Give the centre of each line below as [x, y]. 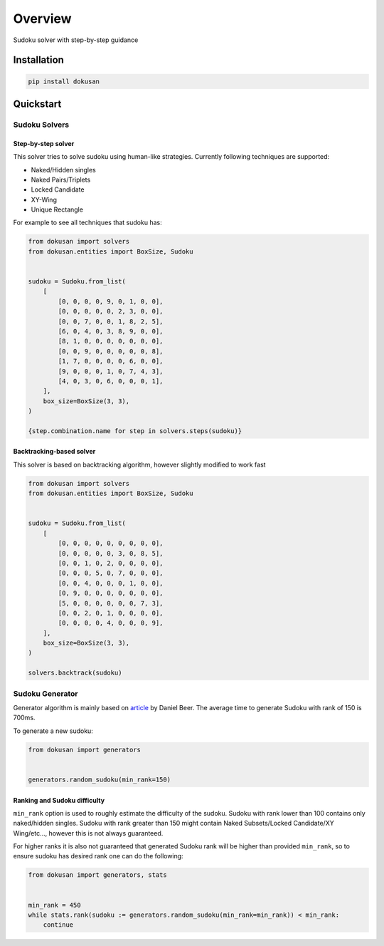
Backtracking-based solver [54, 452]
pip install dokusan [64, 81]
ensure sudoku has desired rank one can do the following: [98, 856]
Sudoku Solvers [41, 125]
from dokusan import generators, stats [97, 875]
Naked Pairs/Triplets [61, 180]
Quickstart [37, 104]
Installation [38, 60]
